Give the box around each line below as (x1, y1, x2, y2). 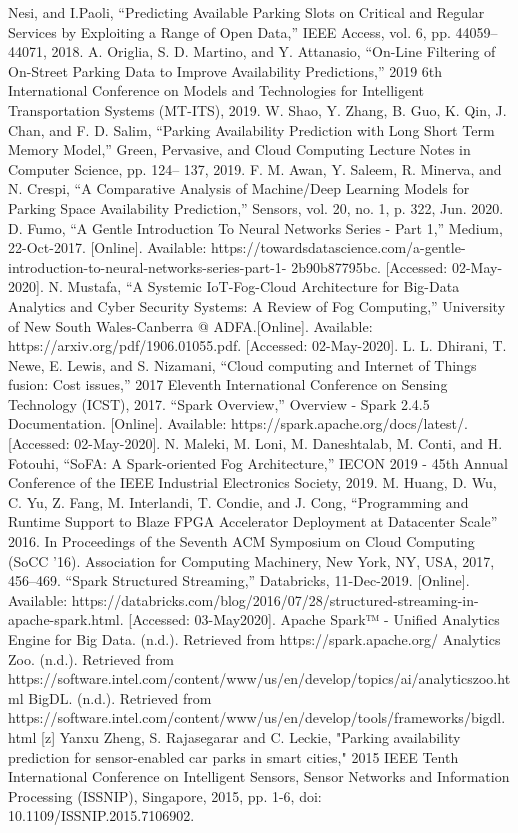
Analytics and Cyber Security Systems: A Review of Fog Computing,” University (8, 295, 506, 316)
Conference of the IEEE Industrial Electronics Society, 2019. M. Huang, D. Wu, (8, 472, 497, 493)
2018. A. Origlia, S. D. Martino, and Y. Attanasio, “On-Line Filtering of (51, 41, 496, 62)
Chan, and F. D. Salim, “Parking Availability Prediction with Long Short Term (8, 119, 495, 140)
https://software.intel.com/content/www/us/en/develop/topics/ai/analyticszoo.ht (8, 668, 511, 689)
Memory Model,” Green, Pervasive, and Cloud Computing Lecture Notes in (8, 139, 471, 160)
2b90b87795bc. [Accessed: (291, 256, 448, 277)
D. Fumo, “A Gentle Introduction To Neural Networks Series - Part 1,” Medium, (8, 217, 503, 238)
